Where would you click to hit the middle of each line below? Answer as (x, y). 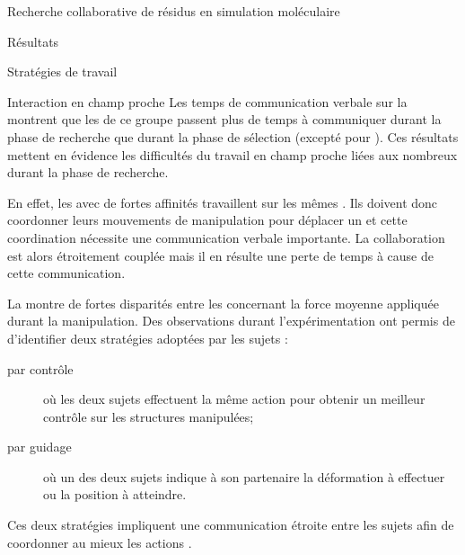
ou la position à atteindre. (115, 494)
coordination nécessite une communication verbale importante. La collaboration (226, 237)
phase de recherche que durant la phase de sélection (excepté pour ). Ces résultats (233, 136)
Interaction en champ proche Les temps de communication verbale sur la (207, 101)
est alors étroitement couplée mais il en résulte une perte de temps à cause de (220, 255)
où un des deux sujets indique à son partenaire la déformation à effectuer (244, 476)
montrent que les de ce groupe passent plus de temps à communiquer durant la (224, 119)
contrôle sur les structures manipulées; (149, 416)
